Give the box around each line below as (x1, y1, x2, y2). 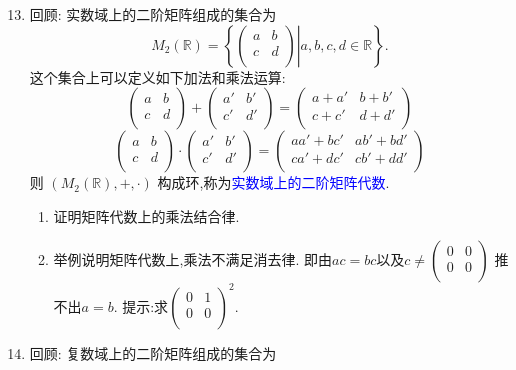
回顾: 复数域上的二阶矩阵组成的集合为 (29, 342, 277, 363)
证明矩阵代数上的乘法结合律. (53, 205, 240, 226)
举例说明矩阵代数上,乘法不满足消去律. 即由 (53, 249, 333, 270)
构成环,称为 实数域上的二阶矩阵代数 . (157, 172, 390, 193)
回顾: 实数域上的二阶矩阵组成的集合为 (29, 4, 277, 24)
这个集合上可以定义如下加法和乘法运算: (29, 66, 286, 87)
